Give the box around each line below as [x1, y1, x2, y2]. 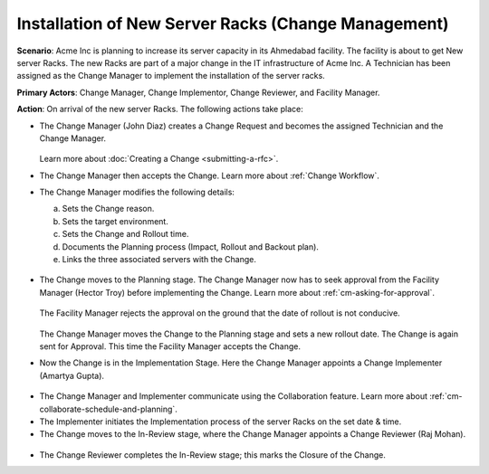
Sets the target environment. [62, 215, 169, 226]
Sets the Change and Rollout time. [62, 229, 189, 240]
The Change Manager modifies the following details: [39, 186, 235, 198]
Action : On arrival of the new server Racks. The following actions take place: [16, 104, 303, 115]
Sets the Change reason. [62, 204, 155, 214]
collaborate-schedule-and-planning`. [39, 403, 178, 414]
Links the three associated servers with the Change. [62, 254, 257, 265]
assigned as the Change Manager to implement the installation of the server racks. [16, 71, 325, 81]
